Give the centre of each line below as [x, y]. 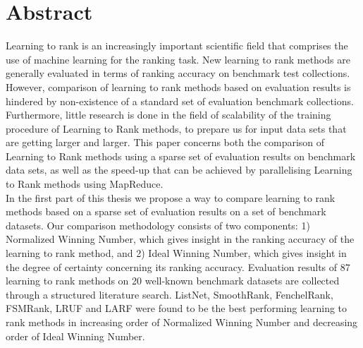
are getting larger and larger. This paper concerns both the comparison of [165, 142]
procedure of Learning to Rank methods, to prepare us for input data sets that [176, 128]
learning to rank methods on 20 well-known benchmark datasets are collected [173, 281]
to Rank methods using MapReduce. [85, 184]
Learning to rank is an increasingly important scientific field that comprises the [177, 46]
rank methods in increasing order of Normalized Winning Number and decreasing [182, 322]
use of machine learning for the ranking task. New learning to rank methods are [178, 59]
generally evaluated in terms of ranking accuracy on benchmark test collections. [178, 73]
